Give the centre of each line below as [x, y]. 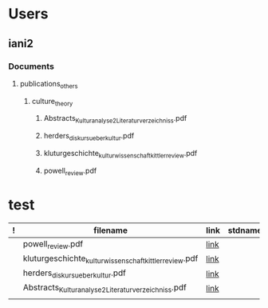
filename [110, 230]
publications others [49, 84]
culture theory [52, 102]
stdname [245, 230]
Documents [31, 66]
